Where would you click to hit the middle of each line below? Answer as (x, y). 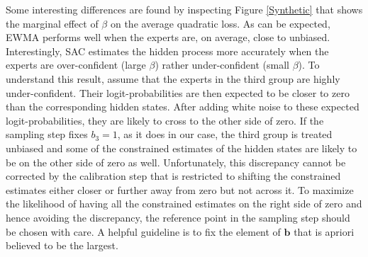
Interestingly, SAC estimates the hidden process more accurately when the (167, 51)
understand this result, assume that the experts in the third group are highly (173, 78)
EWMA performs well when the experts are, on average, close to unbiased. (168, 37)
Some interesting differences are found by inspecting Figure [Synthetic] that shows (184, 9)
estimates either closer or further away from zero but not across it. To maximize (180, 189)
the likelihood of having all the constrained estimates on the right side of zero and (184, 204)
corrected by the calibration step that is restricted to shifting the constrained (173, 176)
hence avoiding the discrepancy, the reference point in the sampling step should (178, 217)
